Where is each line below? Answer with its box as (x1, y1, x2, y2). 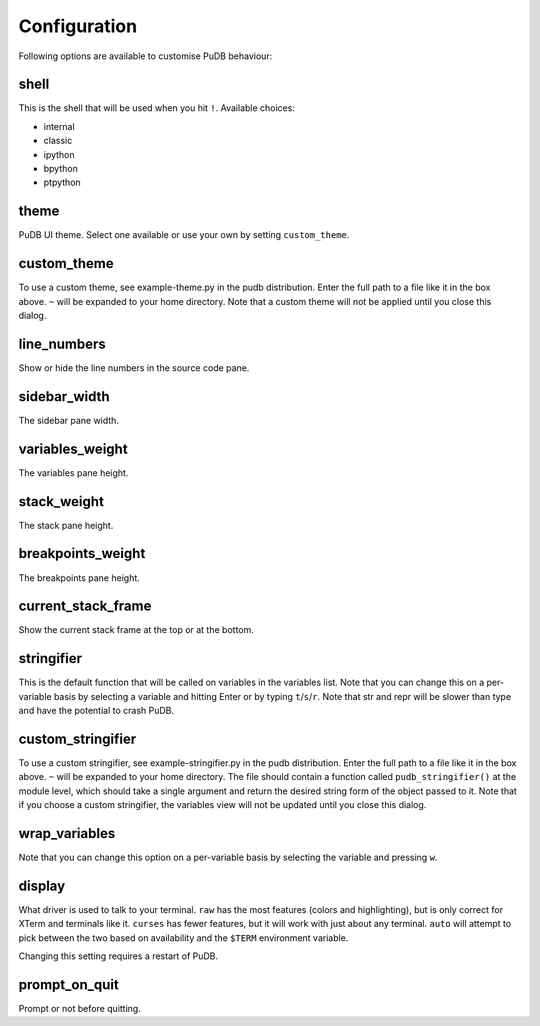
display (18, 877, 66, 894)
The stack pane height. (18, 519, 114, 531)
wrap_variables (18, 825, 116, 842)
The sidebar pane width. (18, 414, 120, 426)
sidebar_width (18, 388, 110, 405)
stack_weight (18, 493, 105, 510)
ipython (43, 148, 75, 160)
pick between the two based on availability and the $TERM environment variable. (18, 931, 349, 944)
